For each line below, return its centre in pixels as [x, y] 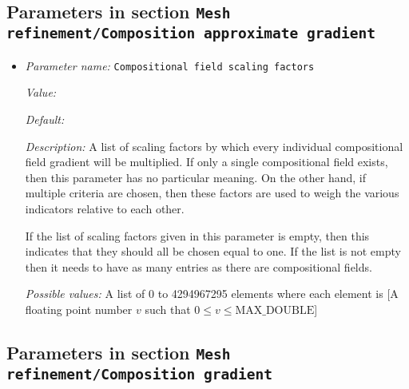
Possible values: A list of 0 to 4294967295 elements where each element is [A [212, 294]
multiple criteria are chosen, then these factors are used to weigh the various [212, 193]
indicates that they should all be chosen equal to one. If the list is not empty [213, 251]
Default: [45, 119]
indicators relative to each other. [105, 208]
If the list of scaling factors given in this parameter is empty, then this [197, 235]
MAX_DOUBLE [275, 310]
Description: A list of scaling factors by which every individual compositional [214, 146]
